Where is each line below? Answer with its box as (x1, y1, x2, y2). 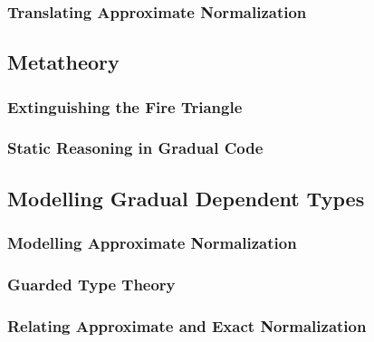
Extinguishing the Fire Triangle (7, 95, 243, 118)
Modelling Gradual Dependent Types (7, 184, 365, 212)
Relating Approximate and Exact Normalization (7, 314, 367, 337)
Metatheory (7, 48, 120, 76)
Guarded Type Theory (7, 272, 176, 295)
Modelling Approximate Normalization (7, 232, 297, 254)
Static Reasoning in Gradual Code (7, 137, 264, 159)
